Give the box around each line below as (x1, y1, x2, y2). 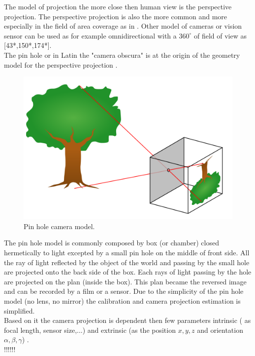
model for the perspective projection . (4, 59, 118, 70)
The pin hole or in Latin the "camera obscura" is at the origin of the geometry (4, 49, 240, 60)
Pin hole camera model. (24, 221, 95, 231)
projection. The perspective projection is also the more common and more (4, 11, 227, 21)
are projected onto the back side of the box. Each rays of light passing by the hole (4, 267, 252, 277)
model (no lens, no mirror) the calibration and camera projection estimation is (4, 295, 241, 306)
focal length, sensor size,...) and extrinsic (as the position (4, 324, 176, 335)
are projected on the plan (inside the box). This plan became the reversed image (4, 276, 247, 286)
